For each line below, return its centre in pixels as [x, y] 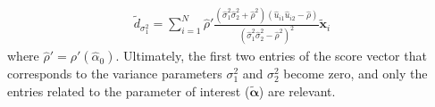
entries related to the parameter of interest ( [129, 91]
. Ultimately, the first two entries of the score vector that [271, 56]
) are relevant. [297, 91]
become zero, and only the [356, 74]
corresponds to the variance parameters [115, 74]
